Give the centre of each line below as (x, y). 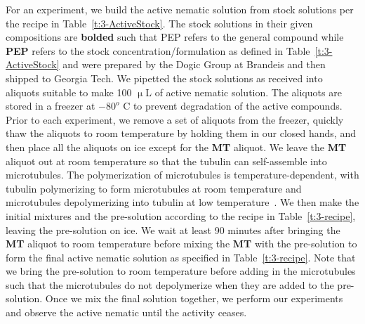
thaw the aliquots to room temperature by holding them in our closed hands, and (181, 133)
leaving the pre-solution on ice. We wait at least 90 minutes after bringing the (173, 229)
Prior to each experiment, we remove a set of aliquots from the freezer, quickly (175, 119)
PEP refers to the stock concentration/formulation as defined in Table (158, 50)
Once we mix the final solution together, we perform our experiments (194, 298)
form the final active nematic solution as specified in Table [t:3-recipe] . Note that (181, 257)
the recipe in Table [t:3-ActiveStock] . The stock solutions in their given (159, 23)
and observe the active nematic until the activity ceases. (126, 312)
